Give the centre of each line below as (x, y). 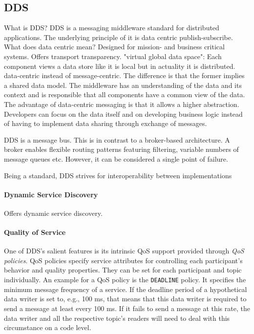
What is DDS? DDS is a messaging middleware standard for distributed (112, 28)
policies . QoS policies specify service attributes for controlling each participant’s (123, 260)
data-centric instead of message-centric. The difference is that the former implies (124, 75)
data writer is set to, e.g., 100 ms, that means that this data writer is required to (125, 299)
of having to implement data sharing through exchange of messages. (106, 123)
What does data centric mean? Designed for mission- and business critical (114, 47)
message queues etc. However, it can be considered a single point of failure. (116, 158)
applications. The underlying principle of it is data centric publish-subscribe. (118, 37)
